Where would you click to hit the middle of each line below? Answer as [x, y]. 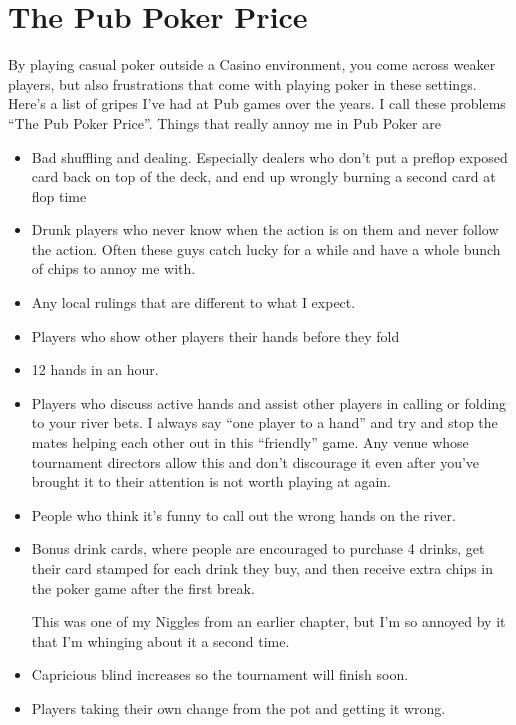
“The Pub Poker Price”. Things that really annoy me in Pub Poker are [224, 122]
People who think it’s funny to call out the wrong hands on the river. [243, 514]
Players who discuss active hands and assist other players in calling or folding [269, 402]
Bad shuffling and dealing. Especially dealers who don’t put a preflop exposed [269, 156]
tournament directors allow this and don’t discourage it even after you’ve [255, 461]
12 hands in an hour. [95, 369]
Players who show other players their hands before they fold [215, 335]
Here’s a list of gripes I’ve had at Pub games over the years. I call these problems [257, 103]
